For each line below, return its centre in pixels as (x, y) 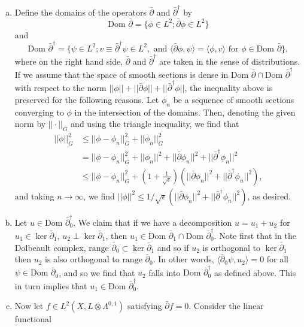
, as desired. (269, 196)
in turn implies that (51, 285)
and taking (34, 196)
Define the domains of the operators (80, 12)
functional (33, 319)
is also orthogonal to (82, 259)
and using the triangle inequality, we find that (155, 124)
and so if (173, 247)
